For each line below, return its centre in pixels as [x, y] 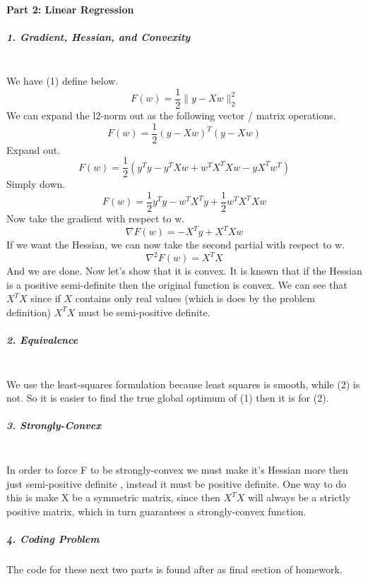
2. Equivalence [42, 340]
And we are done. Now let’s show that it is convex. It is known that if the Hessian [184, 271]
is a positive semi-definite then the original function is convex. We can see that [177, 284]
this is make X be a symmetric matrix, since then [113, 497]
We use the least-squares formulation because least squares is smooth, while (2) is [183, 384]
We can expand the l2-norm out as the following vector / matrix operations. [171, 115]
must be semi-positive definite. [144, 312]
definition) [29, 312]
